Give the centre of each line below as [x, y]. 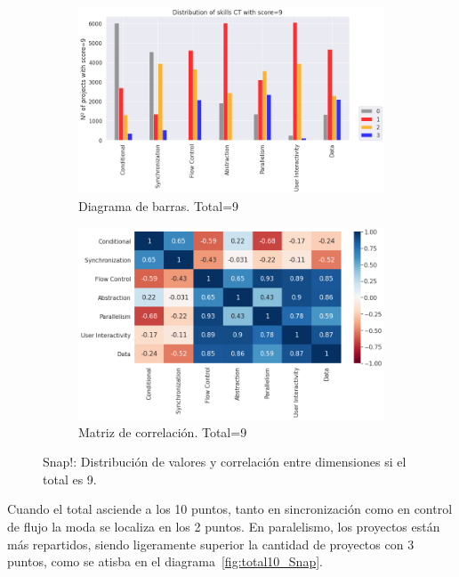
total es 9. [70, 479]
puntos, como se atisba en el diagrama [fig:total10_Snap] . [165, 561]
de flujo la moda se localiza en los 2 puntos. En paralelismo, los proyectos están [224, 526]
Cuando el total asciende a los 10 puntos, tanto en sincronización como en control [230, 509]
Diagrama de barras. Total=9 [159, 205]
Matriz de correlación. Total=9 [163, 431]
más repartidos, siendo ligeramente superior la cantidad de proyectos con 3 [211, 544]
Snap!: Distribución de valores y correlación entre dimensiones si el [225, 462]
